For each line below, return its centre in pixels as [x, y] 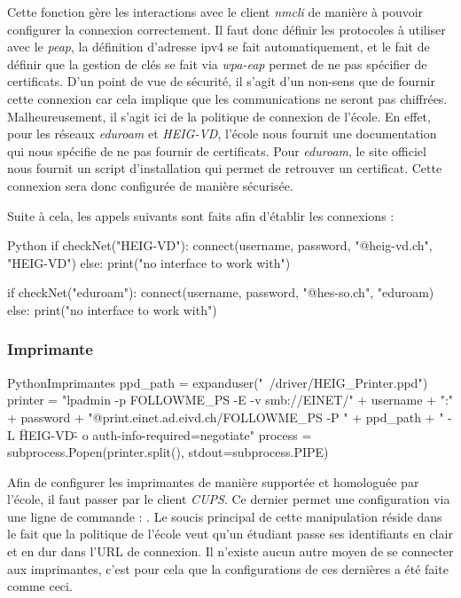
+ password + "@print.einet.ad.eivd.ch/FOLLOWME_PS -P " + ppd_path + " [226, 417]
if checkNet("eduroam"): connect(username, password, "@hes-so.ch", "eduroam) [221, 292]
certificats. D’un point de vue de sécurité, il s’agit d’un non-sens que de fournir [221, 81]
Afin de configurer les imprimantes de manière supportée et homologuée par [213, 481]
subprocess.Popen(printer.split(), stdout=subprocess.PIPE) [168, 452]
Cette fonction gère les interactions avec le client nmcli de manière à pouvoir [215, 12]
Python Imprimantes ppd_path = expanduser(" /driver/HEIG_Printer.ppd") [218, 382]
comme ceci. [40, 586]
